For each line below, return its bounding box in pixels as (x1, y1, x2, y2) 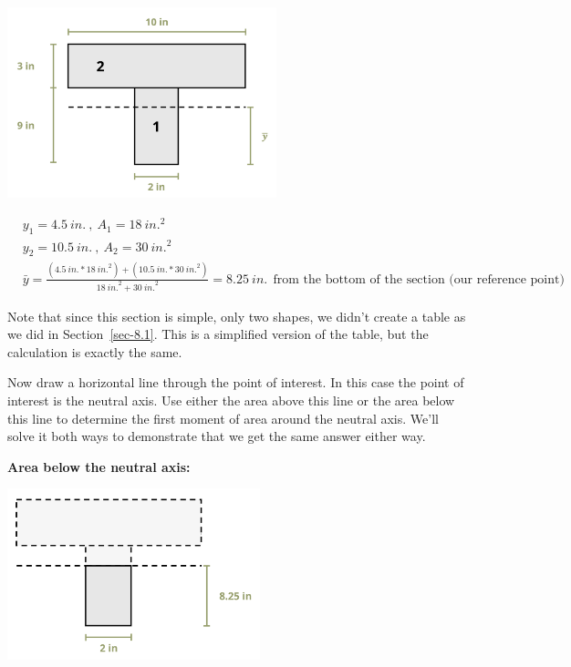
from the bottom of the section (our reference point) (273, 272, 565, 286)
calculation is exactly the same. (7, 342, 182, 361)
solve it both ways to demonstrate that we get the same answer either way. (7, 426, 426, 446)
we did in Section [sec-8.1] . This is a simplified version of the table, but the (7, 324, 429, 344)
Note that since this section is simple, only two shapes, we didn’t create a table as (7, 306, 466, 325)
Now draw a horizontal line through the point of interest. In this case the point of (7, 373, 464, 392)
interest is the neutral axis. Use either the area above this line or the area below (7, 390, 455, 409)
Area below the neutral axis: (7, 457, 191, 476)
